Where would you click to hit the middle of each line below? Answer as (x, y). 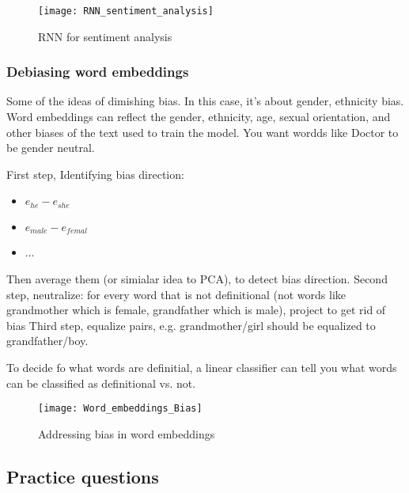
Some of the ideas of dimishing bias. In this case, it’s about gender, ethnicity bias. (205, 101)
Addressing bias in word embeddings (127, 433)
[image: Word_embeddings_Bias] (120, 409)
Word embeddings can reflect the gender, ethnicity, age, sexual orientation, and (199, 117)
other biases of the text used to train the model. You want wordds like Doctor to (203, 132)
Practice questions (83, 476)
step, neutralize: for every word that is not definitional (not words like (176, 294)
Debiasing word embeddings (98, 72)
